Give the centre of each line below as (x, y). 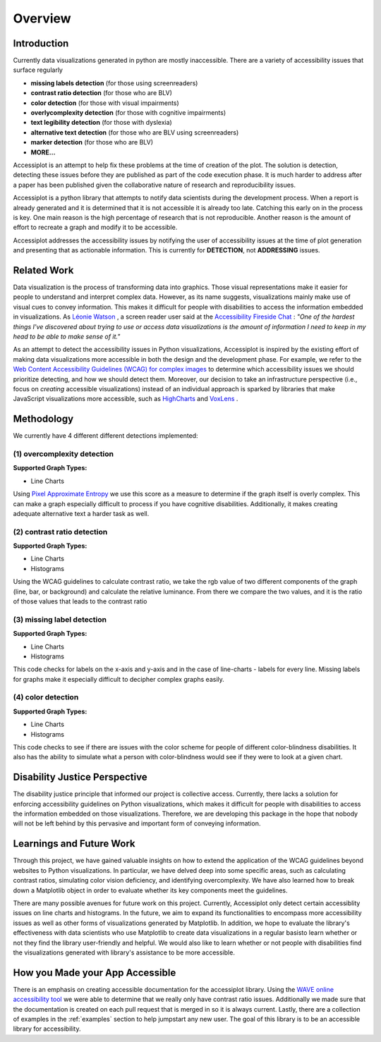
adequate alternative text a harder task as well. (81, 513)
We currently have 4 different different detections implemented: (105, 436)
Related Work (43, 270)
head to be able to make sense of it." (67, 336)
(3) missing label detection (60, 619)
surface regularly (38, 70)
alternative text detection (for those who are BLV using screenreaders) (135, 132)
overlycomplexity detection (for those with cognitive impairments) (128, 113)
